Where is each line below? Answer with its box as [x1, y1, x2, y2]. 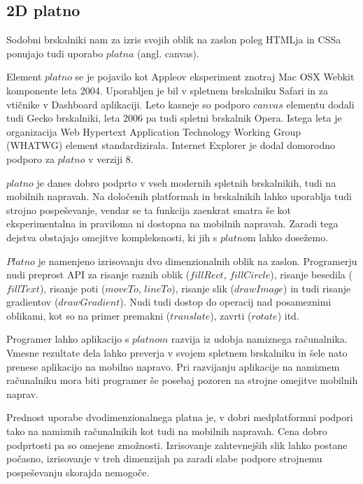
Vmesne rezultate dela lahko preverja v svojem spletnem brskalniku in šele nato [6, 346, 348, 360]
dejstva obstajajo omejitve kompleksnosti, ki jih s [6, 229, 218, 244]
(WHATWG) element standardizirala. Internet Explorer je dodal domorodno [6, 138, 336, 152]
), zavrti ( [210, 308, 252, 322]
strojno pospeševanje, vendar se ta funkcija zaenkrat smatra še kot [6, 202, 291, 217]
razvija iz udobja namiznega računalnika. [171, 332, 348, 346]
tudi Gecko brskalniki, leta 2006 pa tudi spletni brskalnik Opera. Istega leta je [6, 111, 342, 125]
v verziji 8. [88, 151, 134, 166]
